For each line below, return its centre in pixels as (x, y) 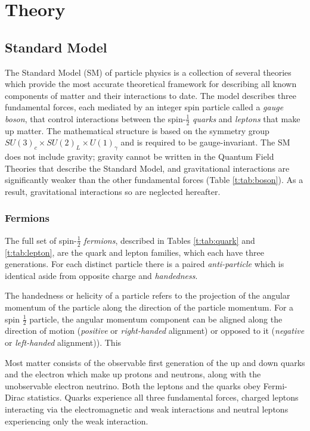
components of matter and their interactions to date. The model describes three (151, 95)
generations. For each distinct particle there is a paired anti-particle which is (145, 264)
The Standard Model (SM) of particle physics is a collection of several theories (148, 72)
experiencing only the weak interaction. (77, 421)
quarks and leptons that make (246, 118)
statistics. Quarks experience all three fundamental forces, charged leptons (163, 397)
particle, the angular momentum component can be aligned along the (156, 319)
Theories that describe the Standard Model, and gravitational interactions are (147, 168)
